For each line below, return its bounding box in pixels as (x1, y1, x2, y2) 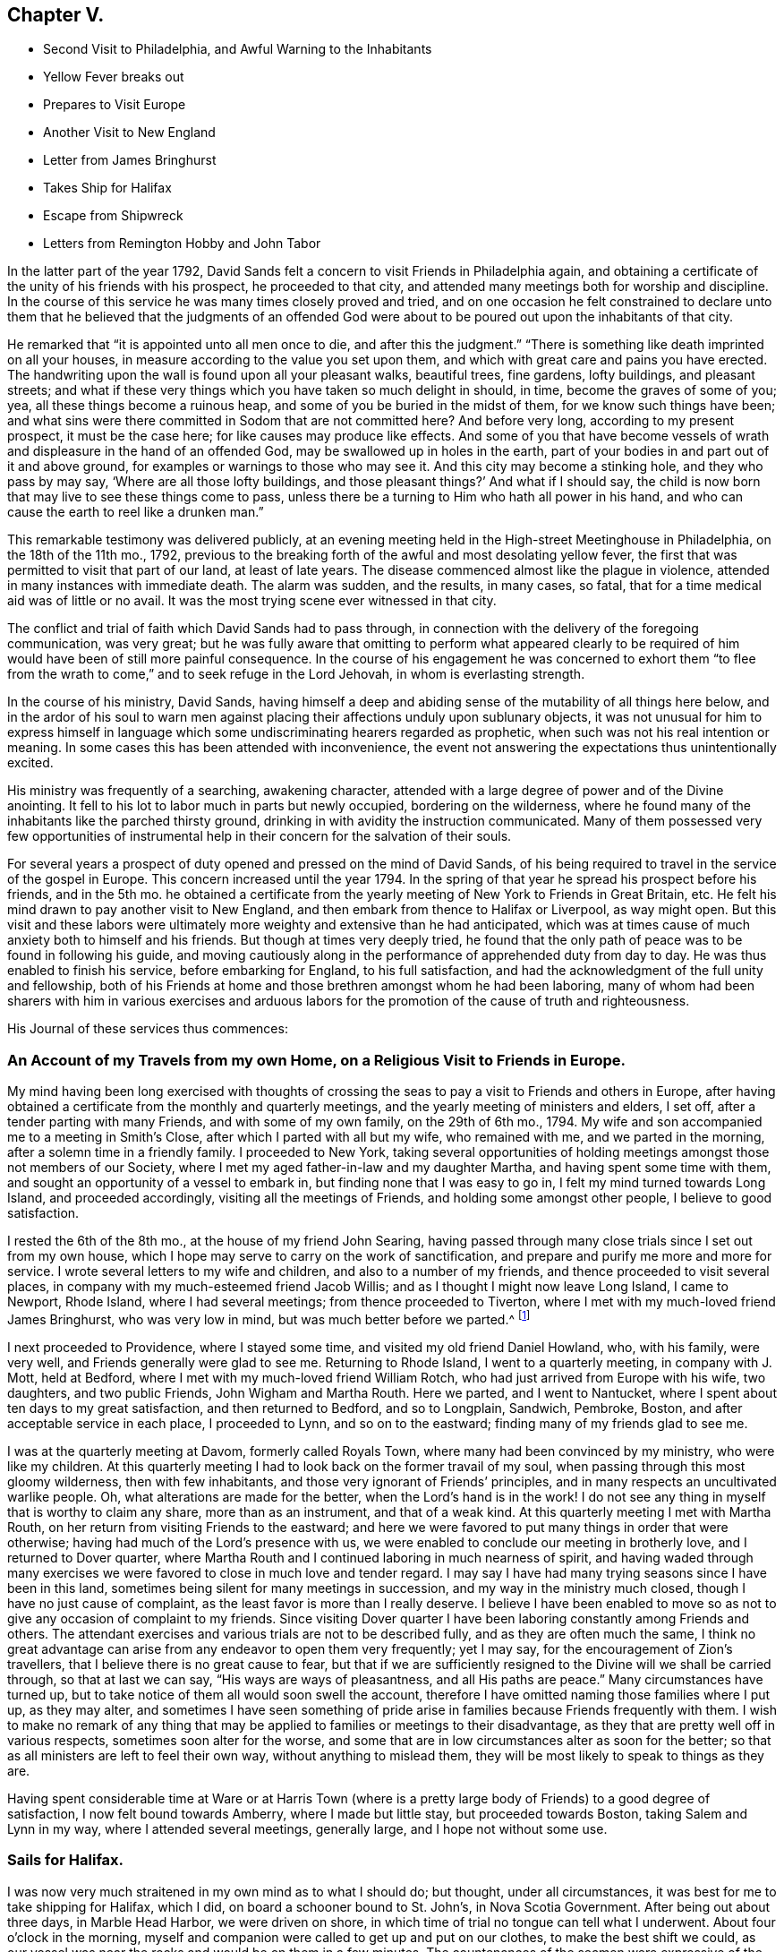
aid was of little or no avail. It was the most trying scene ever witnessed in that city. (7, 593, 497, 609)
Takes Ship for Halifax (43, 180, 172, 196)
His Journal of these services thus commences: (7, 1021, 288, 1037)
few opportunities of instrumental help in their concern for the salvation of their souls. (7, 828, 512, 844)
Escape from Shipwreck (43, 208, 183, 224)
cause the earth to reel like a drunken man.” (7, 504, 264, 520)
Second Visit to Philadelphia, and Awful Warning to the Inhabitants (43, 41, 432, 57)
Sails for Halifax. (7, 1851, 124, 1870)
